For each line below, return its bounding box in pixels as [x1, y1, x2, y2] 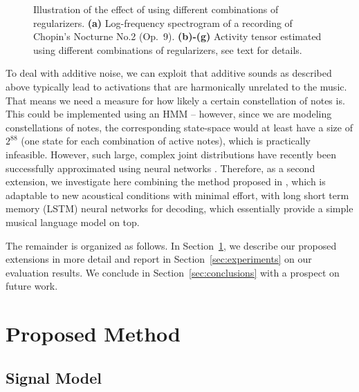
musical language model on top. [6, 214, 140, 229]
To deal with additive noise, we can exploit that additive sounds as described [6, 66, 332, 80]
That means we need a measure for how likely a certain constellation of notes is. [6, 93, 345, 107]
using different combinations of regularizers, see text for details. [33, 42, 302, 57]
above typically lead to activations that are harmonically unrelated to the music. [6, 79, 347, 93]
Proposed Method [6, 319, 181, 348]
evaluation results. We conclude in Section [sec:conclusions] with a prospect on [6, 265, 340, 279]
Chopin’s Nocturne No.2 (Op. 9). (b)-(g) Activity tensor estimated [33, 29, 322, 44]
